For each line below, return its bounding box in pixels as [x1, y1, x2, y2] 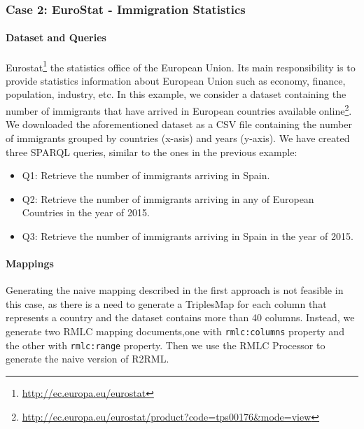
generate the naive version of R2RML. [6, 351, 169, 366]
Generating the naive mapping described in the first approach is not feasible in [6, 283, 344, 297]
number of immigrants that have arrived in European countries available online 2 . [6, 101, 352, 118]
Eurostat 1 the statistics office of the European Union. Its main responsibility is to [6, 57, 356, 74]
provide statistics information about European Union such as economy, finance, [6, 73, 346, 87]
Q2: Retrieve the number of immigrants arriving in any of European [22, 191, 314, 206]
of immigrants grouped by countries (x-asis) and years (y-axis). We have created [6, 130, 350, 145]
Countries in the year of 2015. [22, 205, 150, 220]
